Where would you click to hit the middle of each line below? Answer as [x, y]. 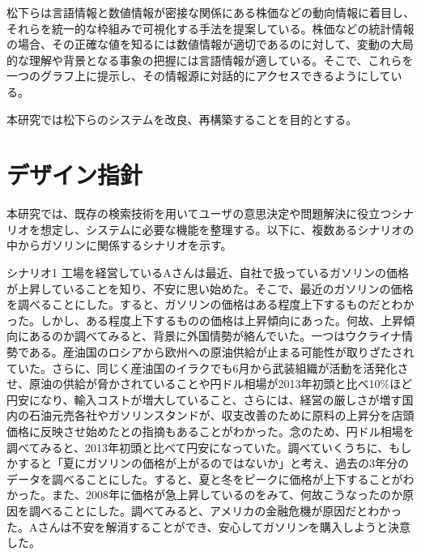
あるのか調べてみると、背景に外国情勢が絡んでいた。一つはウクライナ [215, 336]
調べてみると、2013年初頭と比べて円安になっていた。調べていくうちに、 [198, 447]
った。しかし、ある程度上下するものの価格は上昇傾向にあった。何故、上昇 [205, 320]
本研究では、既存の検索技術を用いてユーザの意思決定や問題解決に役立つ [199, 213]
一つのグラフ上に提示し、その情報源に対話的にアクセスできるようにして [199, 76]
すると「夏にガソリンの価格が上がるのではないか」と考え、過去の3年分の [213, 463]
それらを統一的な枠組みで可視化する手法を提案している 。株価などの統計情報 [210, 28]
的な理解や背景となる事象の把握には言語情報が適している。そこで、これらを [210, 60]
